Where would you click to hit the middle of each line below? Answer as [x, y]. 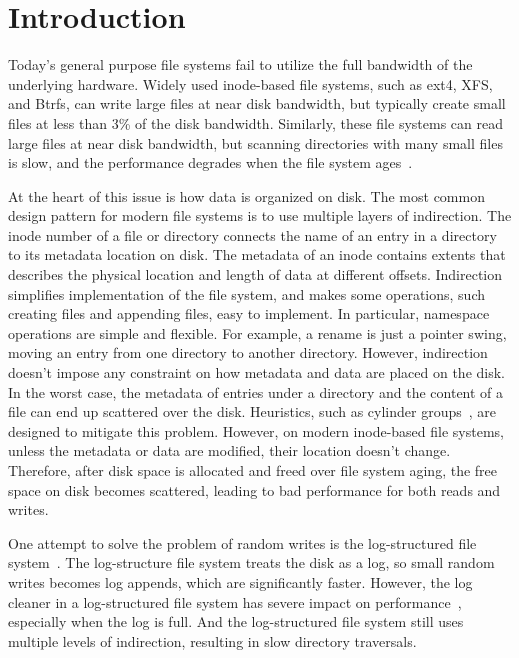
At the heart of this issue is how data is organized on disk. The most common [246, 195]
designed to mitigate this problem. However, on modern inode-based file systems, [256, 430]
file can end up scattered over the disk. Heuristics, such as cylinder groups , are [252, 411]
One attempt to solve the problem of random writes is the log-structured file [242, 542]
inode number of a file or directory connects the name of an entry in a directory [252, 234]
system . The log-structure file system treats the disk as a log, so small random [251, 562]
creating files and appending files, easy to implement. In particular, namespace [249, 313]
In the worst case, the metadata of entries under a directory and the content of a [256, 391]
